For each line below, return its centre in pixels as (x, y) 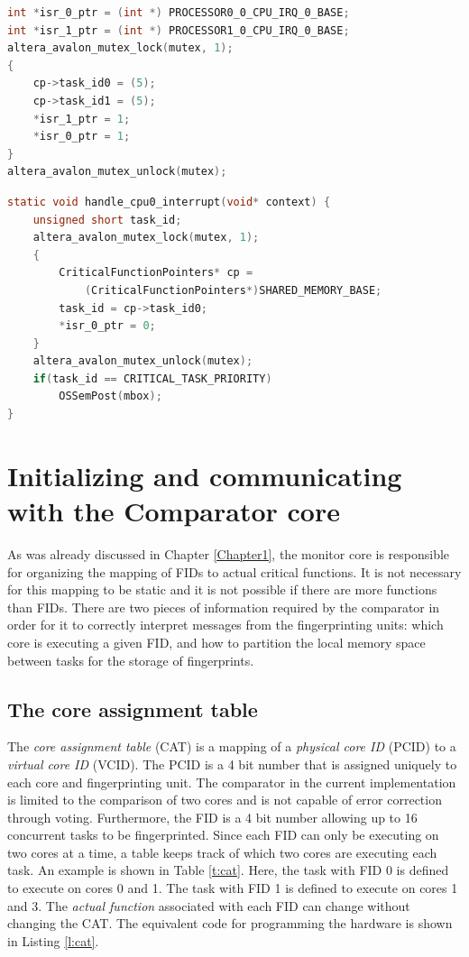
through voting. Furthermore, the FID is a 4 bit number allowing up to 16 (212, 817)
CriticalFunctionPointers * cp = (156, 273)
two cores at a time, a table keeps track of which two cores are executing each (222, 852)
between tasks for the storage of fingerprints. (131, 660)
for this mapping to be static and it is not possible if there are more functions (222, 589)
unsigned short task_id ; (107, 220)
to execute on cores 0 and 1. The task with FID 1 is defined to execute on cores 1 (233, 888)
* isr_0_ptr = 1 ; (82, 137)
